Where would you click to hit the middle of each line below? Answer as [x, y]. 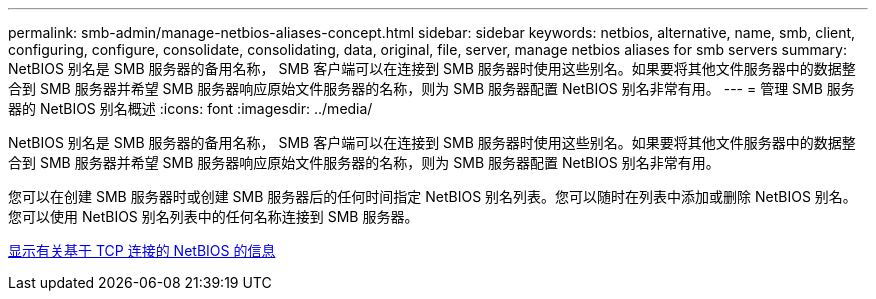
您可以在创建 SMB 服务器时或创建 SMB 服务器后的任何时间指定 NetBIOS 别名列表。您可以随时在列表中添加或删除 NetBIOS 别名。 [432, 196]
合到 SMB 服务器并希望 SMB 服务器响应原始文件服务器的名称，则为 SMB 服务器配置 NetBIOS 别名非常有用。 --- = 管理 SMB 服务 [431, 88]
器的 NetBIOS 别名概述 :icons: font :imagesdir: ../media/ [190, 108]
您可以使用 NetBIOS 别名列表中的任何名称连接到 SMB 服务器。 [213, 216]
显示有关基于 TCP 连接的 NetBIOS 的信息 [142, 250]
